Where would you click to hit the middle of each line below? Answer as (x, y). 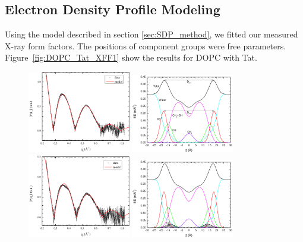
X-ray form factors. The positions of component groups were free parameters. (146, 45)
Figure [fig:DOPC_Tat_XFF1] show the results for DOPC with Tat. (131, 57)
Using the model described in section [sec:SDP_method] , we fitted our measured (151, 34)
